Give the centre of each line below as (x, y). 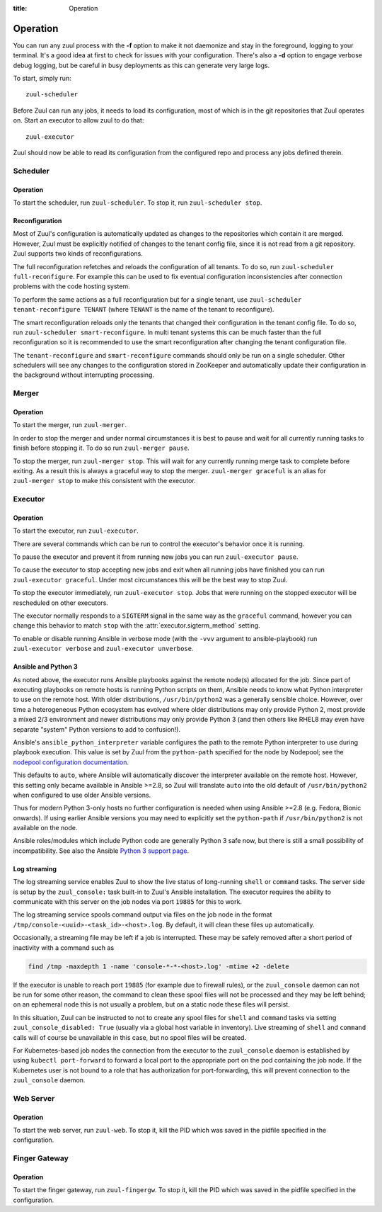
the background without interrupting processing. (84, 375)
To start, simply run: (42, 79)
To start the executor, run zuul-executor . (76, 531)
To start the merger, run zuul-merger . (70, 425)
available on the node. (45, 828)
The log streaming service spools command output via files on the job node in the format (143, 914)
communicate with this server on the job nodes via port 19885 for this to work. (127, 902)
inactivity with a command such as (64, 947)
